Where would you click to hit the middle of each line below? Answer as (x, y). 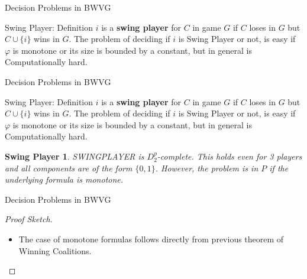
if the (279, 168)
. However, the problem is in (207, 168)
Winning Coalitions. (55, 250)
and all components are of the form (69, 168)
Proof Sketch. (29, 219)
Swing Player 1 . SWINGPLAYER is (75, 156)
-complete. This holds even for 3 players (230, 156)
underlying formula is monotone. (64, 179)
